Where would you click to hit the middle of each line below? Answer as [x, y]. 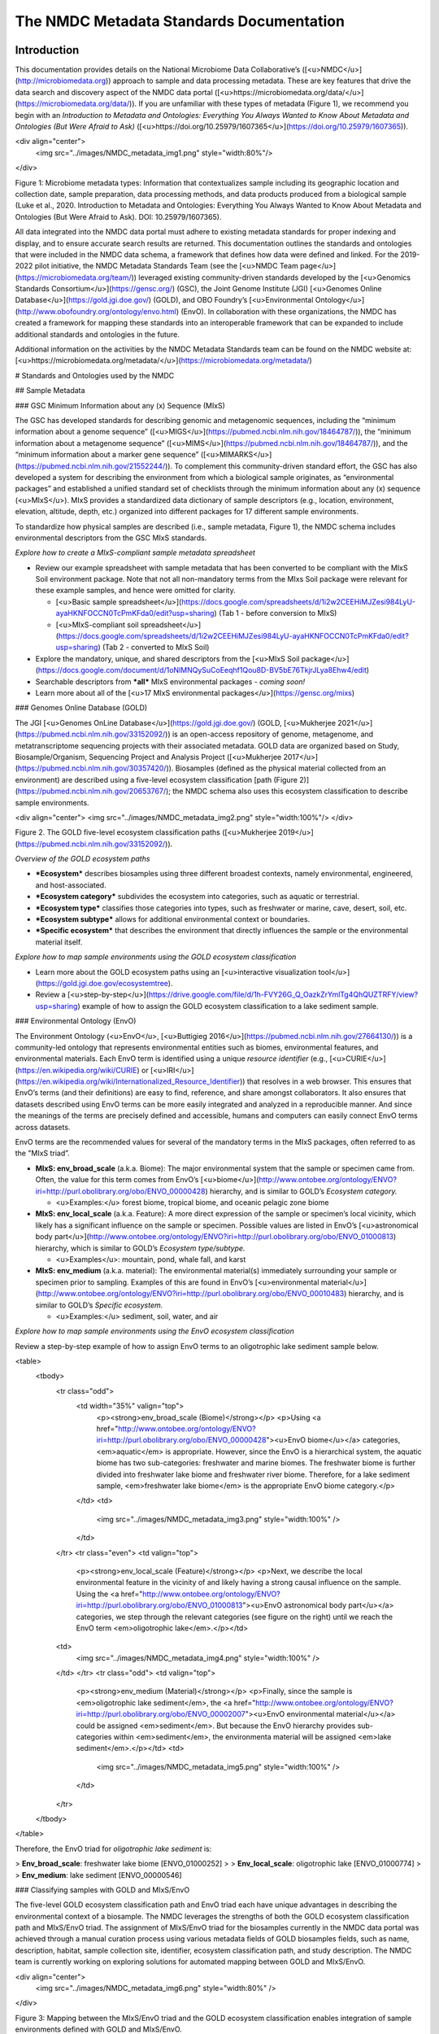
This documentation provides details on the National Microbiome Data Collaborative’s [158, 70]
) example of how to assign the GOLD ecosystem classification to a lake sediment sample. [228, 1006]
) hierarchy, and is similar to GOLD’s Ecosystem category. [301, 1191]
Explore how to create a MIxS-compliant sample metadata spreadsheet [135, 552]
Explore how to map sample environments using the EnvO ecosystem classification [154, 1331]
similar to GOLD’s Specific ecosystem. [99, 1305]
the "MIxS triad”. [43, 1153]
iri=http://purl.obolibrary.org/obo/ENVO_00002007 [161, 1714]
